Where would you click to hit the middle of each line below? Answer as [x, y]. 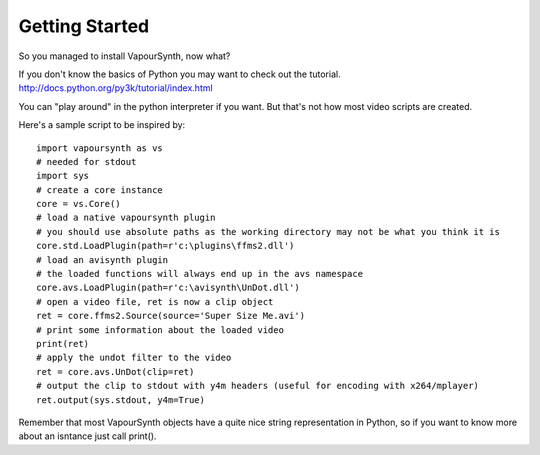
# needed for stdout [86, 161]
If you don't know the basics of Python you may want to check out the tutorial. [179, 74]
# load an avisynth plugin [102, 259]
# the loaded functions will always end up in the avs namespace [200, 274]
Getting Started [84, 26]
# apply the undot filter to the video [134, 358]
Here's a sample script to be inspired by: [102, 125]
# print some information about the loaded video [160, 329]
